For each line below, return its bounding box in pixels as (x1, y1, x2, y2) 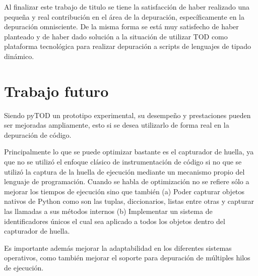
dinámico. (4, 50, 34, 61)
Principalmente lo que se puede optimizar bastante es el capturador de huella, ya (4, 146, 254, 157)
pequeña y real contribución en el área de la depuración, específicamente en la (4, 11, 244, 22)
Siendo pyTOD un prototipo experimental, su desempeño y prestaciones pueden (4, 109, 251, 120)
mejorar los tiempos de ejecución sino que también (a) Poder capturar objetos (4, 186, 245, 196)
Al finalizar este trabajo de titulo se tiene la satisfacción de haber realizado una (4, 2, 249, 12)
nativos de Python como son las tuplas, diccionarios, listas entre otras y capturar (4, 196, 254, 206)
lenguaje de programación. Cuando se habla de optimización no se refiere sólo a (4, 176, 249, 187)
